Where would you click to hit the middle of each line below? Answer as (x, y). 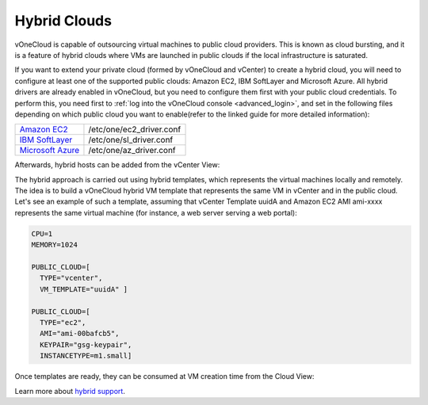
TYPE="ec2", (63, 322)
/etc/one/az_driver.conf (132, 151)
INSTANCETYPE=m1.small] (86, 356)
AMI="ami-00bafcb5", (80, 334)
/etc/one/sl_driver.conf (131, 140)
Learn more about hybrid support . (70, 391)
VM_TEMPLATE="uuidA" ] (84, 289)
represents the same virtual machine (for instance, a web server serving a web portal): (156, 212)
